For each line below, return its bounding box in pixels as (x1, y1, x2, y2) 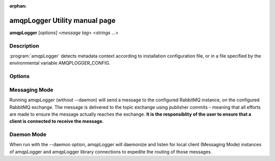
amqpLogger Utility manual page (9, 16, 116, 25)
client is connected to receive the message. (9, 118, 104, 124)
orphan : (9, 3, 27, 9)
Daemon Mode (9, 131, 47, 138)
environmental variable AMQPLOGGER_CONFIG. (9, 60, 111, 66)
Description (9, 42, 39, 49)
